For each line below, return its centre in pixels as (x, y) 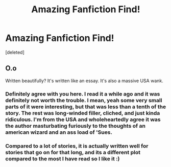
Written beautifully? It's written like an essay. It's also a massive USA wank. (84, 81)
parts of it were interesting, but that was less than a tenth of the (86, 107)
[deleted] (15, 52)
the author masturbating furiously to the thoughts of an (75, 126)
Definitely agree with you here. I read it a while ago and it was (83, 94)
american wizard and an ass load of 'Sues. (59, 132)
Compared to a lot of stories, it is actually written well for (77, 146)
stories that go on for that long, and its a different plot (73, 152)
